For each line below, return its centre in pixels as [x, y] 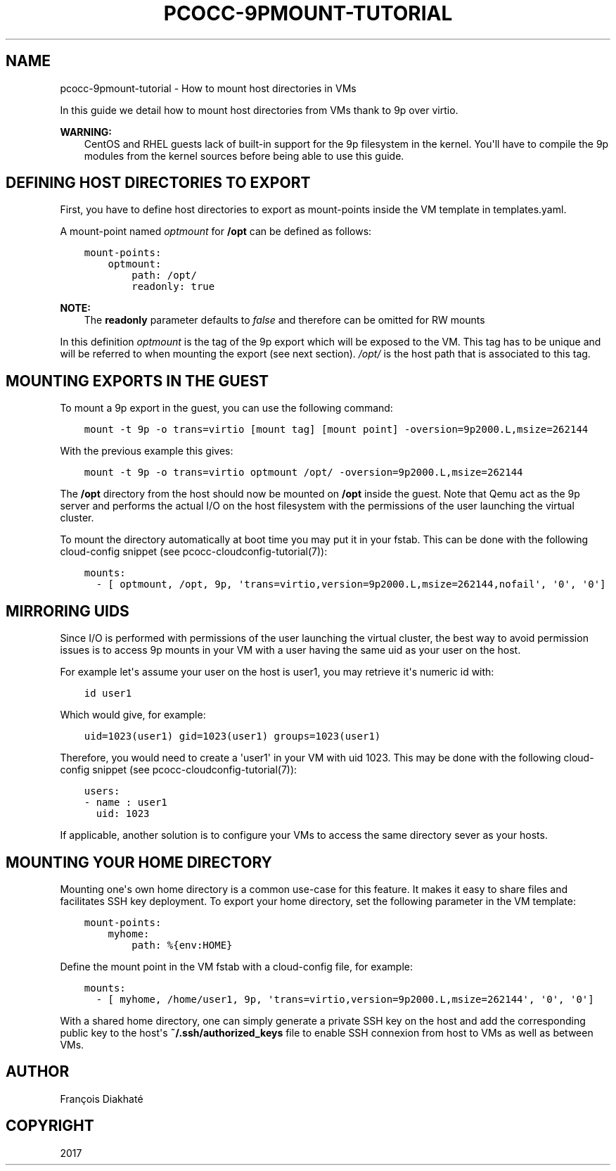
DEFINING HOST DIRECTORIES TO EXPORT [158, 183]
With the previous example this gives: [147, 451]
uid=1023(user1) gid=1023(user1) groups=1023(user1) [232, 736]
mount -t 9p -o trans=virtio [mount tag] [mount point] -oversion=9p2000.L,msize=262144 [336, 430]
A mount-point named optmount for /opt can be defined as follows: [216, 232]
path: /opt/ [164, 276]
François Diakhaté [102, 1099]
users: [102, 791]
